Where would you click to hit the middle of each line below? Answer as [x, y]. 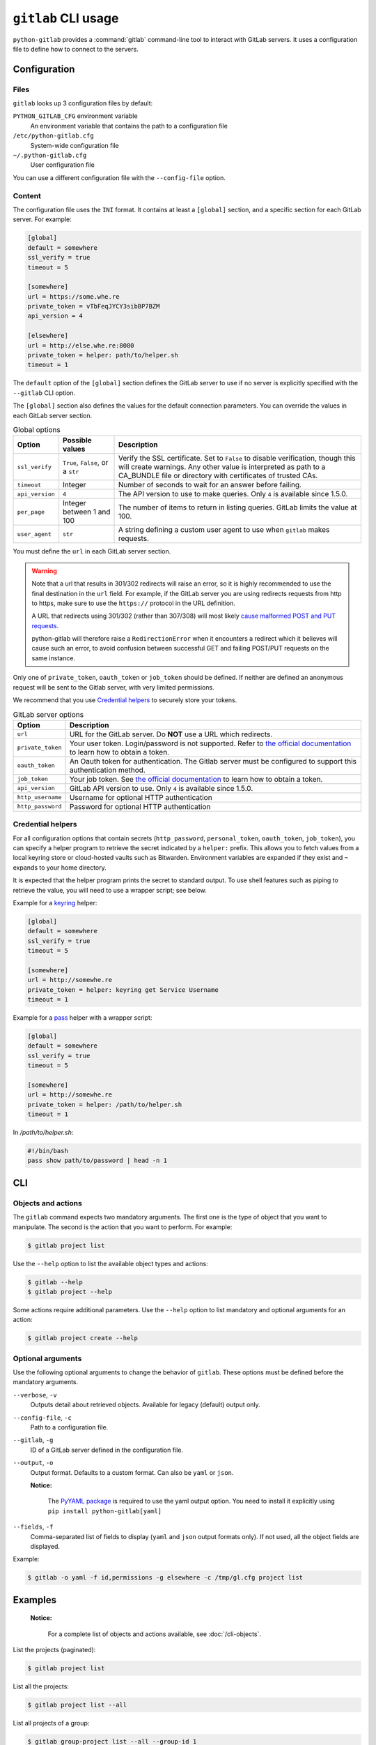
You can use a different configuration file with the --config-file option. [119, 177]
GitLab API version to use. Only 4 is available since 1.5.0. [161, 788]
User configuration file [63, 165]
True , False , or [86, 463]
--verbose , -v [35, 1395]
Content [27, 195]
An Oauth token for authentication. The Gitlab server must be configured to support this [213, 761]
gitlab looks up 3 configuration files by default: [83, 103]
